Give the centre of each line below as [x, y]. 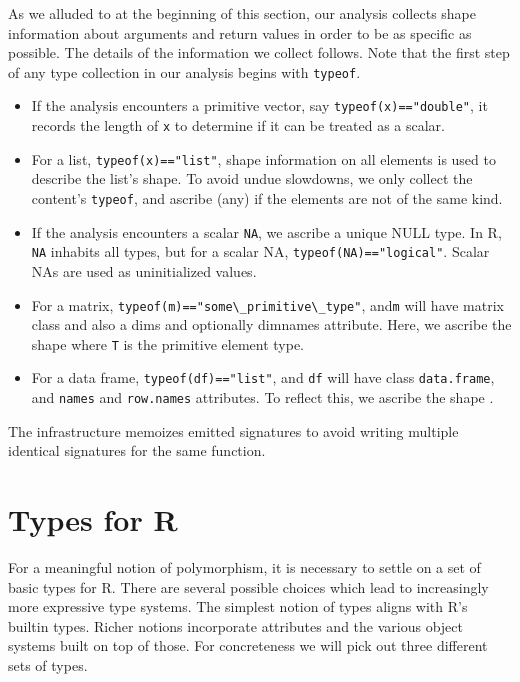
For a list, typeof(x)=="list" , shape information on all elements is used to [263, 158]
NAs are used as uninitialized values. [144, 270]
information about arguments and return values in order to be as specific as [240, 32]
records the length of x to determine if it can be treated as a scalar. [238, 125]
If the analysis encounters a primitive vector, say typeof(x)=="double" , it [259, 105]
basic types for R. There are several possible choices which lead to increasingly [248, 586]
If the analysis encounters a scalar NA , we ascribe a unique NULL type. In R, [266, 231]
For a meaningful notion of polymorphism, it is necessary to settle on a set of [244, 567]
